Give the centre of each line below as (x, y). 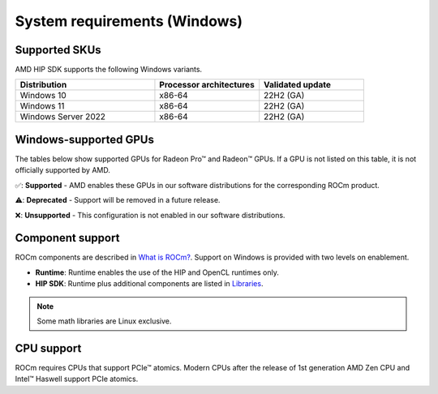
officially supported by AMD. (63, 170)
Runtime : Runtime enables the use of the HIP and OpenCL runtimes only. (157, 272)
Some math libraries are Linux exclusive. (104, 321)
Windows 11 (42, 106)
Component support (67, 238)
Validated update (298, 85)
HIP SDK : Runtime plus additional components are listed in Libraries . (149, 284)
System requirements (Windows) (129, 21)
